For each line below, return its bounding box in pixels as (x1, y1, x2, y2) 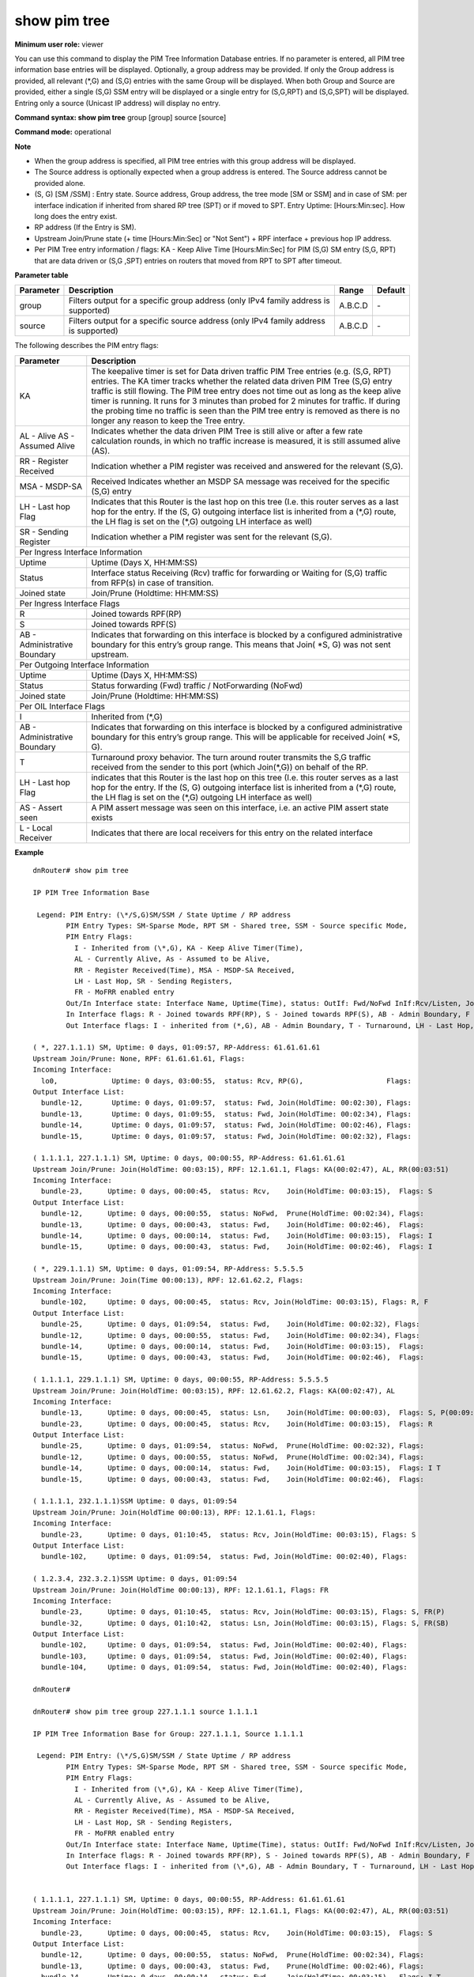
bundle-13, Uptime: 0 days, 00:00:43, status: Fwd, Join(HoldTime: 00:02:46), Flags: (40, 1220, 424, 1229)
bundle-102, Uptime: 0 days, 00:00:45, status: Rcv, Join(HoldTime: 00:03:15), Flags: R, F (40, 1298, 429, 1306)
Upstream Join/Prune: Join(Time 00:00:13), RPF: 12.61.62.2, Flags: (32, 1276, 304, 1284)
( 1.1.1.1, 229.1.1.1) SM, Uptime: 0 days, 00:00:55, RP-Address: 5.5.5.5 (32, 1375, 329, 1384)
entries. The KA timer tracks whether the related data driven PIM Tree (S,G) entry (91, 376, 393, 387)
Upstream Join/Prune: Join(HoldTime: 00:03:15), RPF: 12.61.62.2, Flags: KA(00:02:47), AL (32, 1386, 395, 1395)
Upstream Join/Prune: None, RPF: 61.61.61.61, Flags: (32, 1054, 246, 1063)
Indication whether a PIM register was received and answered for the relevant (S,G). (91, 460, 404, 471)
